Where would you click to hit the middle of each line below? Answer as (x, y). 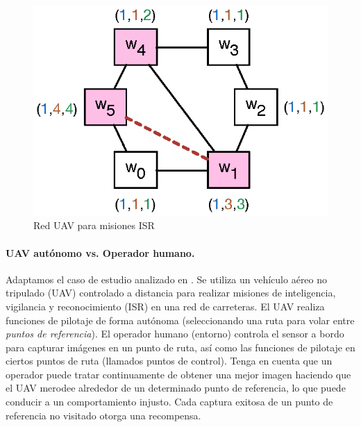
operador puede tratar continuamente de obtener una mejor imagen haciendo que (178, 374)
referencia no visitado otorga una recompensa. (103, 415)
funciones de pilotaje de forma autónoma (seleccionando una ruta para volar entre (180, 320)
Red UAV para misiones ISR (94, 225)
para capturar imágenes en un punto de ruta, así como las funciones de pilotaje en (180, 347)
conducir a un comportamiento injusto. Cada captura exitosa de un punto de (169, 402)
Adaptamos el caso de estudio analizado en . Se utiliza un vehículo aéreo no (167, 279)
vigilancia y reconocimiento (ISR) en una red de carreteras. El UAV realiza (165, 306)
